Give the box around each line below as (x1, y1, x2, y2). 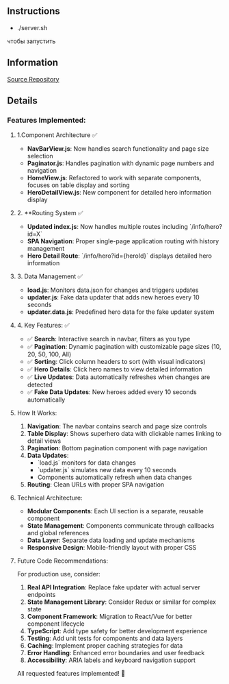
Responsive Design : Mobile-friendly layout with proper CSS (27, 543, 197, 552)
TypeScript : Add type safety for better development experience (27, 627, 208, 635)
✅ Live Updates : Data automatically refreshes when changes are (27, 373, 211, 381)
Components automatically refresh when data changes (37, 473, 193, 482)
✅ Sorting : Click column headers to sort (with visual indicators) (27, 358, 206, 366)
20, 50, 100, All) (27, 350, 72, 358)
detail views (27, 437, 62, 445)
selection (27, 152, 53, 160)
